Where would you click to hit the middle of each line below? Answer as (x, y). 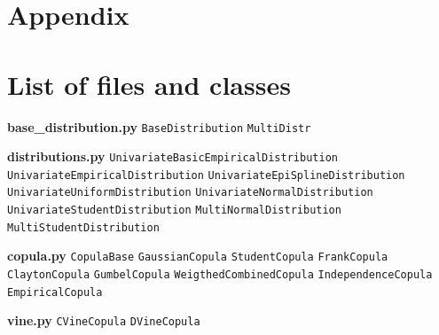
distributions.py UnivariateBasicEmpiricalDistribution (172, 156)
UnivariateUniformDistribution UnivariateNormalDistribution (190, 193)
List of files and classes (149, 84)
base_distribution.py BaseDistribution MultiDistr (159, 126)
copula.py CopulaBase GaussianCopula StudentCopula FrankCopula (198, 256)
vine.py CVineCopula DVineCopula (104, 320)
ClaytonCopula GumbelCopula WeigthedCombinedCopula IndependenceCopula (220, 275)
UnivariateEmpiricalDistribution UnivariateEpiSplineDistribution (206, 175)
